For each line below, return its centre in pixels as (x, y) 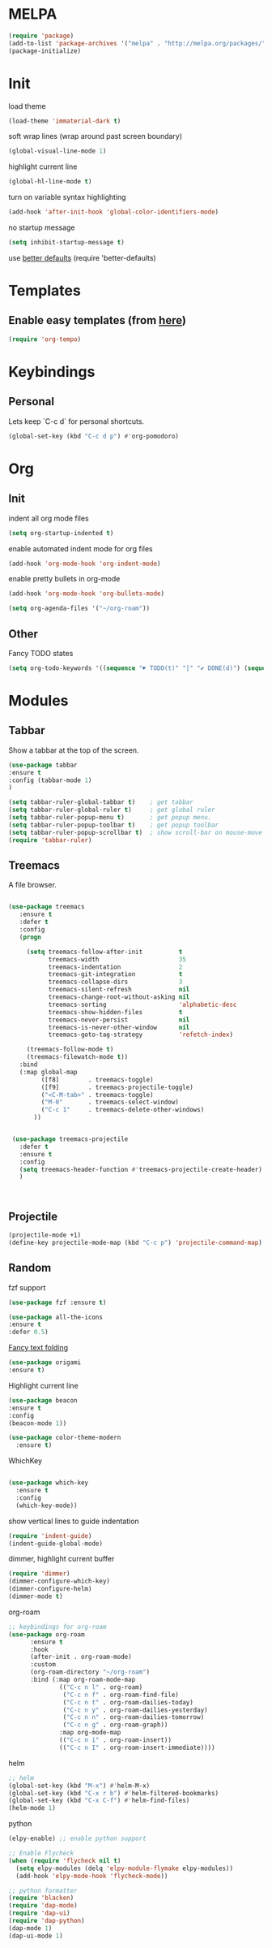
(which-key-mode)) (47, 1505)
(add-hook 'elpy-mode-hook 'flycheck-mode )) (92, 1876)
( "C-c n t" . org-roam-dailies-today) (128, 1702)
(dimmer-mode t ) (36, 1596)
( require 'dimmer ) (39, 1574)
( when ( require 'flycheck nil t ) (65, 1860)
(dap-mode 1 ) (30, 1928)
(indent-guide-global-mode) (56, 1544)
